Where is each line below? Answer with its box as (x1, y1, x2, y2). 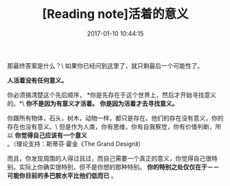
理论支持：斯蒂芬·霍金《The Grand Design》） (16, 139, 145, 148)
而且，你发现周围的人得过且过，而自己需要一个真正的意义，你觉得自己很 (7, 154, 211, 162)
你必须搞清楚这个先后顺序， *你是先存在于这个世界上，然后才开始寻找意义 (7, 91, 216, 99)
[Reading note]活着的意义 (42, 6, 189, 22)
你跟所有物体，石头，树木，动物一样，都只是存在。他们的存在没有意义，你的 (7, 114, 224, 122)
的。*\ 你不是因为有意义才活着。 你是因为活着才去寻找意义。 (7, 99, 179, 107)
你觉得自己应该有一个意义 (14, 131, 87, 139)
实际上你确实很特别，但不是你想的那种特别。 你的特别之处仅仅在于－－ (19, 163, 220, 171)
